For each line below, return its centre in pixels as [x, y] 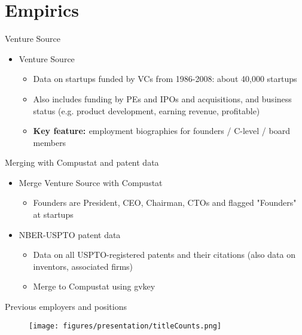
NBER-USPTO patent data [70, 234]
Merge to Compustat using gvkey [94, 286]
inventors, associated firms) [83, 266]
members [50, 142]
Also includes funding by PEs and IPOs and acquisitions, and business [162, 98]
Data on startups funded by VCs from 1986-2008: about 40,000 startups [165, 79]
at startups [53, 214]
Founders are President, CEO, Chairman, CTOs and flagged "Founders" [165, 202]
